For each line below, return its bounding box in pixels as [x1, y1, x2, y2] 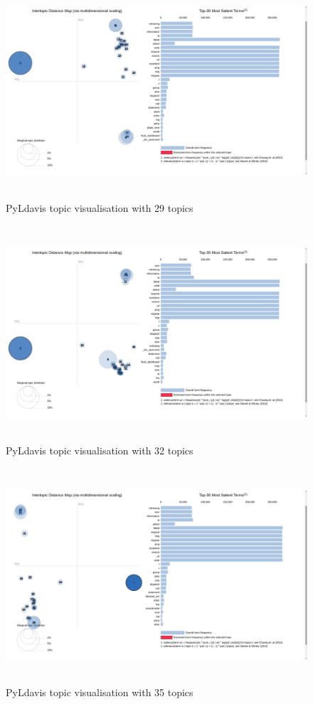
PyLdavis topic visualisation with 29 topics [6, 200, 193, 215]
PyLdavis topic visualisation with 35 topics [6, 685, 193, 700]
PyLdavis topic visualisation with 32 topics [6, 442, 193, 457]
